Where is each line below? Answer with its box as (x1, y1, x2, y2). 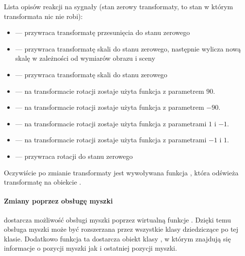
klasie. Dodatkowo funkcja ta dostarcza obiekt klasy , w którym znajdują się (4, 233, 231, 243)
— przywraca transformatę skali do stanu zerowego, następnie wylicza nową (15, 43, 241, 53)
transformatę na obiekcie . (4, 177, 82, 187)
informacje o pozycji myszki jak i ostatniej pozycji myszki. (4, 243, 177, 253)
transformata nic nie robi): (4, 11, 83, 21)
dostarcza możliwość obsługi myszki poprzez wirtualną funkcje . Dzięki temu (4, 214, 231, 224)
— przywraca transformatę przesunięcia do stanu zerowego (15, 27, 190, 37)
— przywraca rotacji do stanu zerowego (15, 151, 133, 161)
